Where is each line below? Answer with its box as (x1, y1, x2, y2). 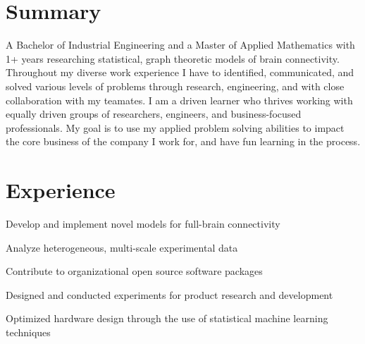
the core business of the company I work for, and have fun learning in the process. (6, 134, 361, 149)
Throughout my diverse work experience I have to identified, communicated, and (6, 65, 354, 80)
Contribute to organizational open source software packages (6, 264, 263, 278)
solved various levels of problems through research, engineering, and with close (6, 78, 345, 93)
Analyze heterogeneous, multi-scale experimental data (6, 240, 238, 254)
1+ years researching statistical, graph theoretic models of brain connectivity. (6, 51, 340, 66)
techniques (6, 324, 51, 339)
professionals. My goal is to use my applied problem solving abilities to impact (6, 120, 345, 135)
